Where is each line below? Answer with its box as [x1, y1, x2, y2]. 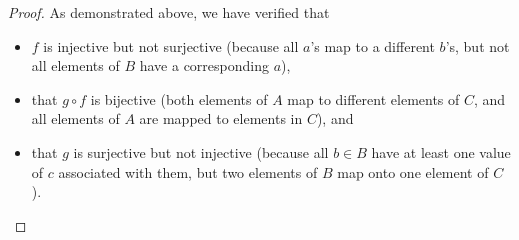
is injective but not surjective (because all [43, 35, 299, 56]
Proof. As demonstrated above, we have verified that [8, 2, 330, 22]
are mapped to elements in [139, 108, 303, 129]
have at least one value [371, 141, 511, 162]
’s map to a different [310, 35, 435, 56]
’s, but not [445, 35, 510, 56]
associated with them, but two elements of [58, 161, 318, 182]
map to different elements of [287, 88, 460, 109]
